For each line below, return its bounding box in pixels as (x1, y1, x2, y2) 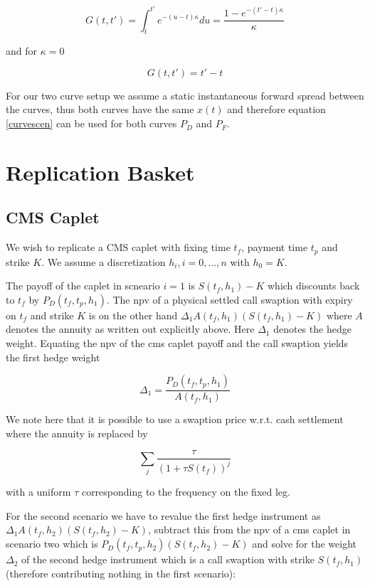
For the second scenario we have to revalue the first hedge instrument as (6, 508, 321, 523)
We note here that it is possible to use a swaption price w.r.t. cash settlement (6, 412, 344, 427)
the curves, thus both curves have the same (6, 102, 194, 117)
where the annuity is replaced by (6, 425, 148, 440)
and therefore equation (227, 102, 326, 117)
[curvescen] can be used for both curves (6, 116, 177, 131)
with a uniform (6, 484, 71, 499)
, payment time (241, 240, 308, 255)
